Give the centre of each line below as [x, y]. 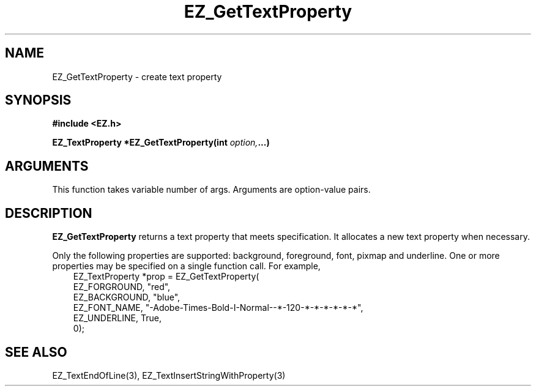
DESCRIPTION [49, 213]
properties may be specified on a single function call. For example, [186, 266]
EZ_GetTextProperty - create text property [137, 76]
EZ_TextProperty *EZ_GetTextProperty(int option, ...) [161, 143]
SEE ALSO [36, 352]
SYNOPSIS [38, 100]
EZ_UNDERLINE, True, [117, 318]
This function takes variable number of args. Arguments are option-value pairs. [211, 190]
